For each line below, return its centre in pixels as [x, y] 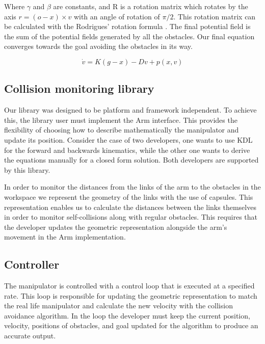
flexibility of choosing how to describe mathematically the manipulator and [122, 130]
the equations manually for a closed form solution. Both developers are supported [131, 160]
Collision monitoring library [79, 88]
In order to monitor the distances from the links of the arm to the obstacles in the [132, 187]
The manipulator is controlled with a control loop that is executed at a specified [129, 286]
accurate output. [30, 336]
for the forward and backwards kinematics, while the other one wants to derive [127, 150]
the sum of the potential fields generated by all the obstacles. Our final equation [129, 36]
